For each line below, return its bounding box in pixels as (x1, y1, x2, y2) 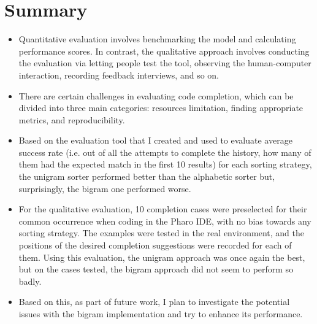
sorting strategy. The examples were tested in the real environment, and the (18, 226, 304, 239)
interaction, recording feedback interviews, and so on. (18, 68, 220, 81)
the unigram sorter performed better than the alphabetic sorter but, (18, 170, 275, 183)
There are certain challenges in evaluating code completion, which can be (18, 89, 294, 102)
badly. (18, 274, 42, 287)
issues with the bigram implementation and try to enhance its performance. (18, 307, 303, 320)
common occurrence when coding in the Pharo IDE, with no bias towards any (18, 214, 311, 227)
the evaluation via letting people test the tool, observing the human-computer (18, 56, 311, 69)
